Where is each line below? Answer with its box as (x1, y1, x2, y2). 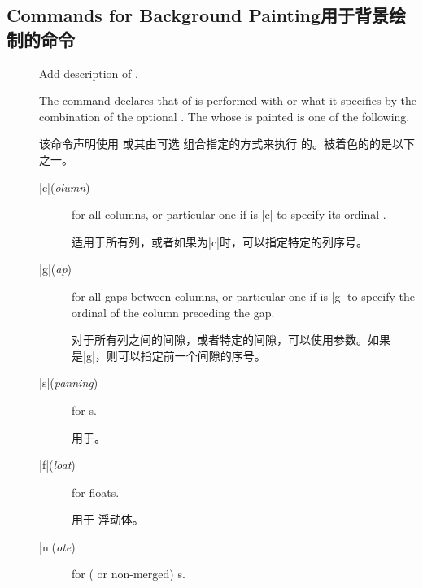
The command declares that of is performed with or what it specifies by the (39, 92, 416, 109)
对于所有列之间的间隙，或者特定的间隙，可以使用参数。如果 (72, 331, 390, 348)
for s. (72, 401, 97, 418)
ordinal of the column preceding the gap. (72, 303, 275, 320)
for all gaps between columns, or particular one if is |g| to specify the (72, 287, 416, 304)
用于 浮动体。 (72, 511, 144, 528)
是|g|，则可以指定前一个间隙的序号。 (72, 346, 266, 364)
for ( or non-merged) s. (72, 565, 185, 582)
